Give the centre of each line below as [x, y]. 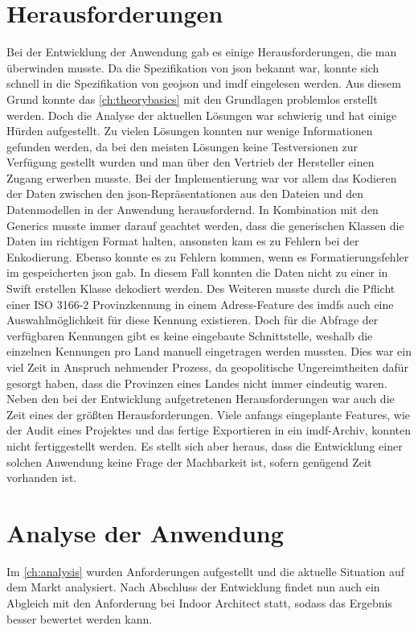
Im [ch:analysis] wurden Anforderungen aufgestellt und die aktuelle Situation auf [206, 571]
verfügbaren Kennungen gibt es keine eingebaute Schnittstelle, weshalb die [190, 335]
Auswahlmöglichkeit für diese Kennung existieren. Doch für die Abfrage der [193, 320]
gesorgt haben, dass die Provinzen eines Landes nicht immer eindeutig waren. [197, 383]
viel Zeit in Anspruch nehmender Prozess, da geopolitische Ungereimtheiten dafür [208, 367]
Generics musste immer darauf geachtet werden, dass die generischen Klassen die [205, 225]
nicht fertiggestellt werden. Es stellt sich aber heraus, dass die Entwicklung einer [205, 445]
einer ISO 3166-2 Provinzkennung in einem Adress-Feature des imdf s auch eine [200, 304]
